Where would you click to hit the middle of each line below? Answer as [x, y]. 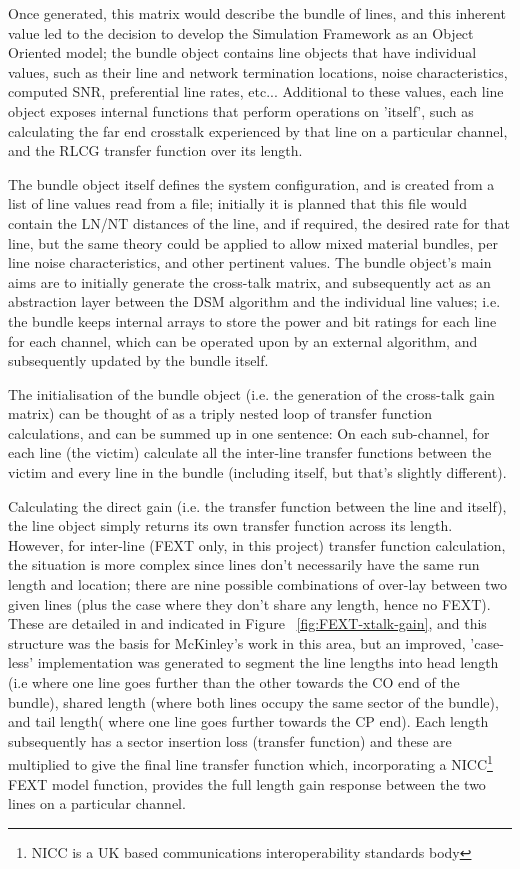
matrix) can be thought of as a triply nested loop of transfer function [220, 413]
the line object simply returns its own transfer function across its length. [230, 525]
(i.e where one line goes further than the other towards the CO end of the [234, 682]
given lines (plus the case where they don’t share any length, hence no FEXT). [249, 603]
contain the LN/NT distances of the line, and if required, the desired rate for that [259, 222]
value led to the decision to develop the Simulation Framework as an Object [241, 32]
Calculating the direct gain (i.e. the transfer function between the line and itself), [257, 505]
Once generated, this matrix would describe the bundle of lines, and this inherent [257, 13]
